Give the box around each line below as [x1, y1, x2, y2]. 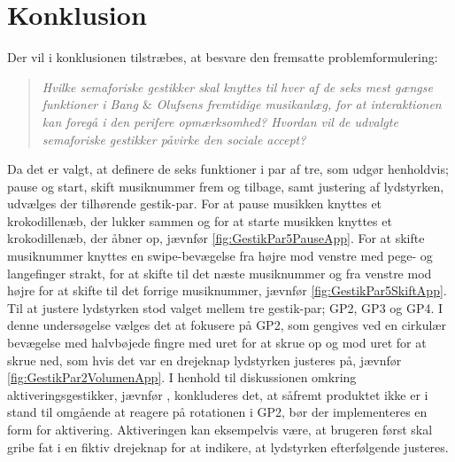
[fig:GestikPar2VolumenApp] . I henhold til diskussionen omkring [7, 368, 357, 387]
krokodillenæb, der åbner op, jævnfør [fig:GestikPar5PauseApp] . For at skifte [7, 229, 425, 247]
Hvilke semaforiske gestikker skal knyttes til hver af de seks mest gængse [42, 77, 433, 96]
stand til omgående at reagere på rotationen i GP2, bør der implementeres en [7, 403, 428, 421]
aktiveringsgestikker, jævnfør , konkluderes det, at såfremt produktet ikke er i [7, 385, 428, 403]
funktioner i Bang [42, 95, 138, 114]
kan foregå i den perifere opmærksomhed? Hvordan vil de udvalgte [42, 112, 398, 130]
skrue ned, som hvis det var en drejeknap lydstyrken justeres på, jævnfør [7, 350, 402, 369]
